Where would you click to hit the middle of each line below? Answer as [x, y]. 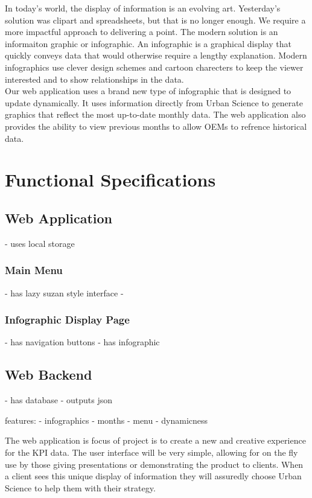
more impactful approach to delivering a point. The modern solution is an [142, 32]
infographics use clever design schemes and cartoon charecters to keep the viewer [154, 67]
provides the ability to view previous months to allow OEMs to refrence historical [156, 126]
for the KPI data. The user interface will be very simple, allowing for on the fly [151, 452]
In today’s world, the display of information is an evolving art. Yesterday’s [143, 8]
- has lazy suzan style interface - [64, 292]
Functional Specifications [110, 180]
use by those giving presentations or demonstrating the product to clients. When [154, 464]
